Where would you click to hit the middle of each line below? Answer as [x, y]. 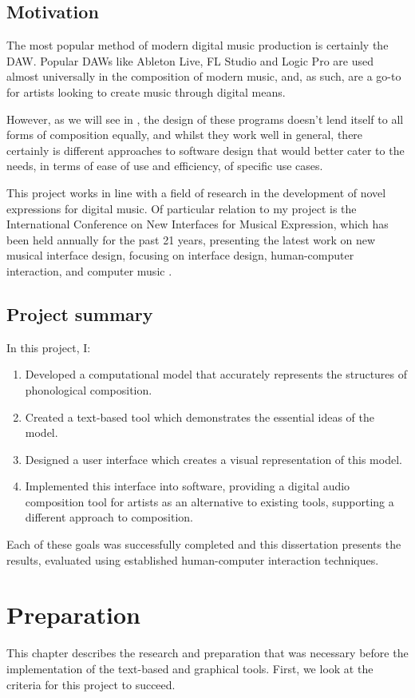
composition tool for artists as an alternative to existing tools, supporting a [209, 501]
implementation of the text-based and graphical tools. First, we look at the [190, 668]
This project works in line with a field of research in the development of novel [196, 192]
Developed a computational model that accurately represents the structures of [216, 374]
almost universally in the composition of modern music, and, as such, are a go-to [204, 76]
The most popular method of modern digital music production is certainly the [198, 45]
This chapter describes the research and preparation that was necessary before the [207, 653]
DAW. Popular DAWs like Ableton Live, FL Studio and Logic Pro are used [190, 60]
